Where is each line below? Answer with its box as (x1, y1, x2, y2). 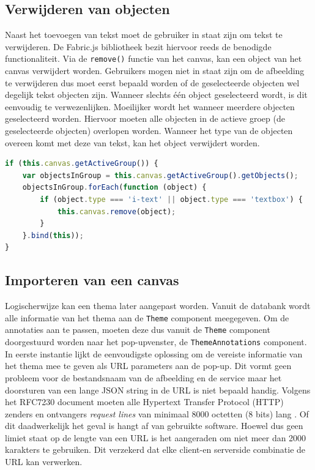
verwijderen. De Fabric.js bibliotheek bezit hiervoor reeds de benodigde (5, 40, 272, 53)
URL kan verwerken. (5, 455, 83, 468)
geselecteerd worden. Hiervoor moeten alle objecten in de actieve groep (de (5, 112, 285, 125)
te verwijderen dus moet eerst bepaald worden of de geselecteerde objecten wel (5, 76, 300, 89)
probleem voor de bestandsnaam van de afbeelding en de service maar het (5, 371, 282, 384)
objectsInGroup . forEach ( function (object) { (22, 183, 207, 192)
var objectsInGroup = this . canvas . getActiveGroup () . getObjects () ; (22, 171, 298, 180)
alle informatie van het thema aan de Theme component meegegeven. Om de (5, 311, 289, 324)
